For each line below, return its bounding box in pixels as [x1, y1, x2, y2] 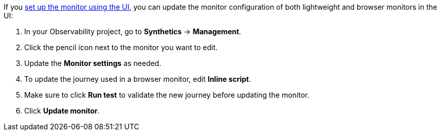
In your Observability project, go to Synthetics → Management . [24, 27, 241, 36]
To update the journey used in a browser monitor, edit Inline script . [24, 75, 251, 83]
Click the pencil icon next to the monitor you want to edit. [24, 43, 218, 52]
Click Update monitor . [24, 106, 100, 115]
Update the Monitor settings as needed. [24, 59, 162, 67]
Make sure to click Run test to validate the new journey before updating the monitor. [24, 91, 310, 99]
